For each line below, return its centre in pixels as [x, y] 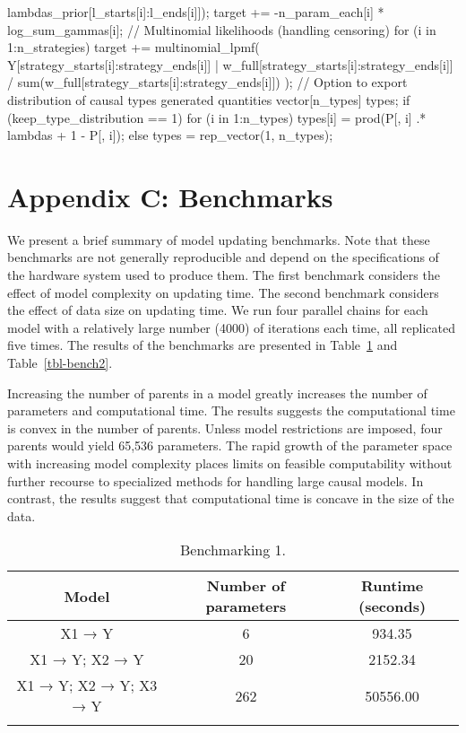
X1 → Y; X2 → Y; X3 [87, 685]
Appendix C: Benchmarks [170, 196]
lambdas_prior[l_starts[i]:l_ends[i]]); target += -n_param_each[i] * [196, 12]
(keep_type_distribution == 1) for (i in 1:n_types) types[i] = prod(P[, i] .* [217, 117]
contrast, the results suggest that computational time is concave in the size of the [231, 498]
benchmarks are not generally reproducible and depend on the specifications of [223, 257]
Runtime [392, 586]
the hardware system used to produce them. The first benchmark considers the [224, 275]
